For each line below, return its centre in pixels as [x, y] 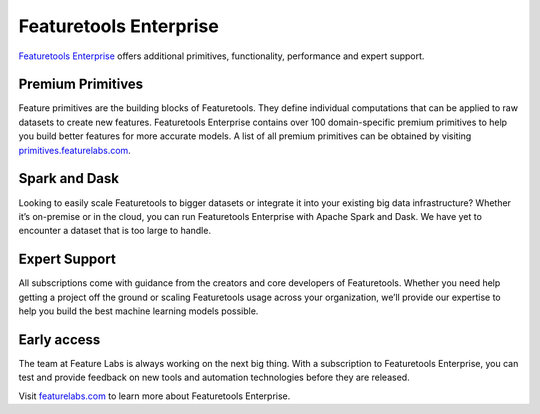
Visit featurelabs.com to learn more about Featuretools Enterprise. [154, 396]
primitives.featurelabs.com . [75, 150]
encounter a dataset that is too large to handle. [115, 231]
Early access [59, 339]
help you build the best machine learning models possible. [138, 311]
